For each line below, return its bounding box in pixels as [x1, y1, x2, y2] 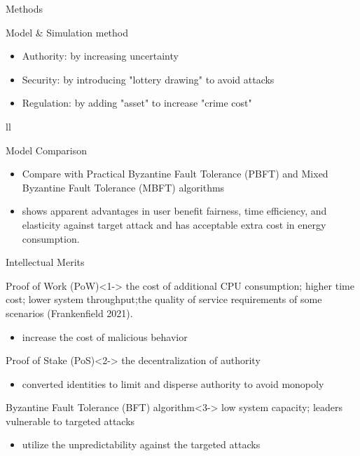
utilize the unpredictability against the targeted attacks [22, 437, 261, 452]
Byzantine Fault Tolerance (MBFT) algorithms [22, 180, 225, 194]
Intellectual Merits [6, 255, 85, 269]
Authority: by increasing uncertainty [22, 48, 179, 63]
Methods [6, 1, 43, 15]
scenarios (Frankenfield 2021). [6, 305, 133, 320]
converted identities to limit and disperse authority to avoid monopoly [22, 376, 324, 391]
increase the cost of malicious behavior [22, 329, 188, 344]
